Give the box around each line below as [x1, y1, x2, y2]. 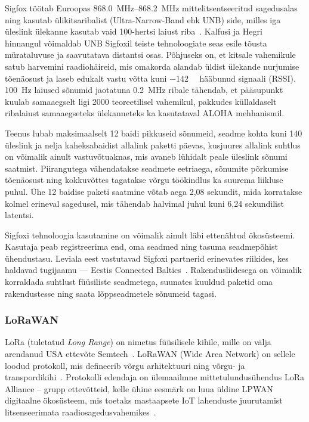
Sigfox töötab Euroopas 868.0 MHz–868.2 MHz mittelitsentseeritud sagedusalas [5, 2, 298, 14]
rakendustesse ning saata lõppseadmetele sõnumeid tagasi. [5, 287, 217, 299]
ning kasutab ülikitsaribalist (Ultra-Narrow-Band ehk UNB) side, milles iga [5, 13, 281, 26]
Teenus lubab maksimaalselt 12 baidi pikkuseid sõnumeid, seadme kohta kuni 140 [5, 126, 302, 139]
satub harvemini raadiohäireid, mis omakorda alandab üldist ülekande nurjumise [5, 60, 299, 72]
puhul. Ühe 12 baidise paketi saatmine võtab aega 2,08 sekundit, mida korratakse [5, 185, 302, 197]
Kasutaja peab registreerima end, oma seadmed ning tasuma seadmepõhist [5, 240, 278, 253]
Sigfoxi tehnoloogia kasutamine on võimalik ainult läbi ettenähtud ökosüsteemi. [5, 228, 295, 241]
